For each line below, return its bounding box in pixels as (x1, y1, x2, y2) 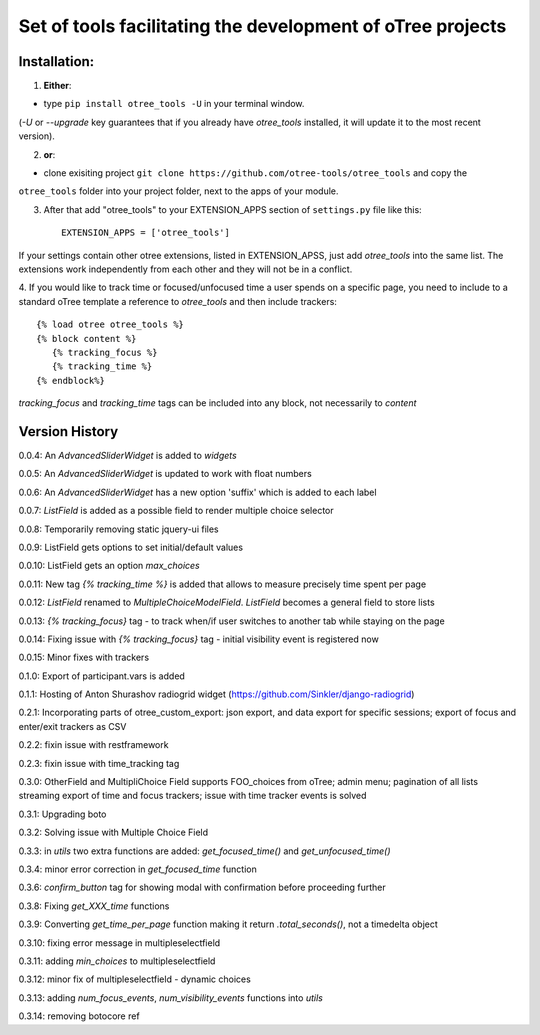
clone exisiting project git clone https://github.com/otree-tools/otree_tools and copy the (43, 167, 468, 179)
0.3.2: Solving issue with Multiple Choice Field (18, 826, 209, 839)
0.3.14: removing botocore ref (18, 1010, 140, 1022)
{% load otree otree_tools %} (36, 319, 185, 330)
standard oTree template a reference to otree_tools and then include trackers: (18, 295, 337, 307)
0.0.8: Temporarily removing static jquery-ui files (18, 523, 219, 535)
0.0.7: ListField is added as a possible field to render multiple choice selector (18, 505, 334, 517)
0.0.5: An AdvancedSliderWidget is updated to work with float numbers (18, 468, 312, 480)
